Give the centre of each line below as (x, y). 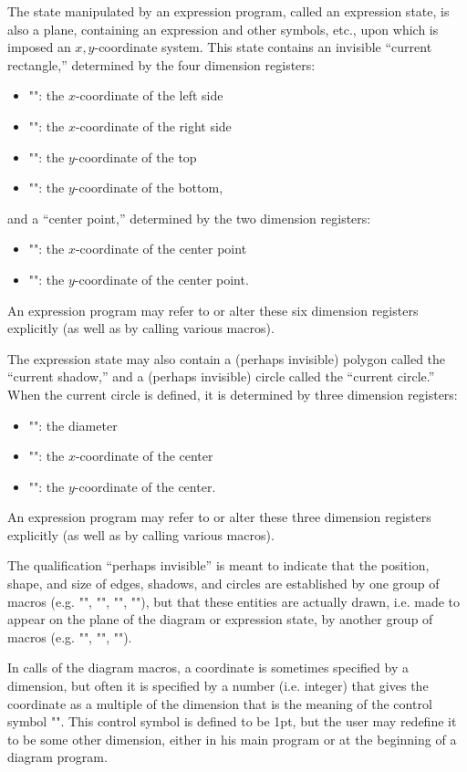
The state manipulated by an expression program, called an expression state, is (228, 11)
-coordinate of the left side (149, 95)
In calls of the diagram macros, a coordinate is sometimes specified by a (208, 668)
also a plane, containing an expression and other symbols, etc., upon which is (223, 29)
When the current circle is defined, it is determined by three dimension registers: (233, 394)
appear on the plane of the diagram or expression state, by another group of (220, 619)
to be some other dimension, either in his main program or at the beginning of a (232, 739)
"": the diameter (73, 425)
